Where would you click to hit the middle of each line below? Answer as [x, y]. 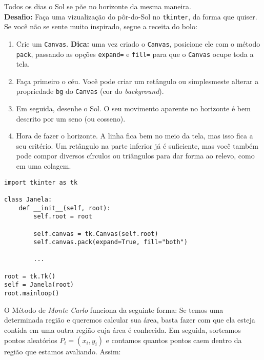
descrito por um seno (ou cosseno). [71, 118]
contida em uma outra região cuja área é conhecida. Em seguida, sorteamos [123, 329]
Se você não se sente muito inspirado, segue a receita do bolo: [101, 26]
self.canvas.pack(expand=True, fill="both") [110, 242]
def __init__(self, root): [65, 208]
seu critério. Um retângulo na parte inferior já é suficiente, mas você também [137, 145]
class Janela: [28, 199]
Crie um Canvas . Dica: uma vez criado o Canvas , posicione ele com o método [138, 43]
